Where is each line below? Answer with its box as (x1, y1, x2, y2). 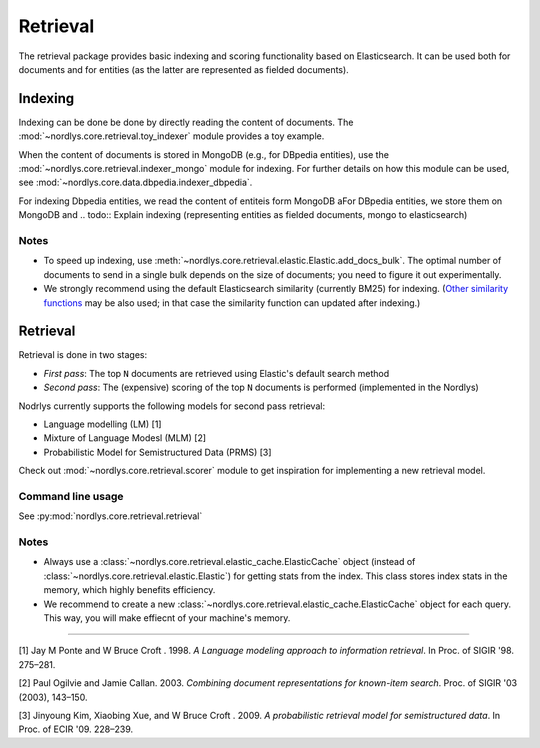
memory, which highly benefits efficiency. (43, 584, 216, 596)
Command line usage (18, 489, 124, 503)
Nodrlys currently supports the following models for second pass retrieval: (18, 400, 325, 412)
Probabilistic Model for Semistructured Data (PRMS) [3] (43, 446, 272, 458)
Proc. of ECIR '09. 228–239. (18, 723, 134, 735)
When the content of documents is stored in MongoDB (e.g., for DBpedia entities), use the (18, 148, 390, 160)
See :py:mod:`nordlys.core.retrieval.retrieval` (18, 510, 203, 522)
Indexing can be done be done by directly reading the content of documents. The (18, 116, 354, 128)
